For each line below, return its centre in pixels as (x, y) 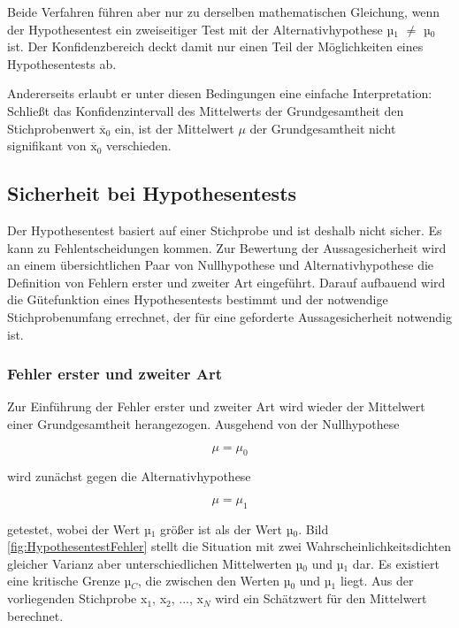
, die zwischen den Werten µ (214, 581)
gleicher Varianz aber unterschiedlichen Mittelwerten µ (155, 563)
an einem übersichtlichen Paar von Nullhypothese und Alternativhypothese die (221, 265)
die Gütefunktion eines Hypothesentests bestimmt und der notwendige (198, 299)
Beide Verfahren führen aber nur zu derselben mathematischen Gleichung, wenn (224, 11)
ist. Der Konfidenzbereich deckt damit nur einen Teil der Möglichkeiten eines (215, 46)
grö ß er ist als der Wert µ (227, 528)
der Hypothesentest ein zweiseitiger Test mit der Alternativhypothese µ (201, 29)
